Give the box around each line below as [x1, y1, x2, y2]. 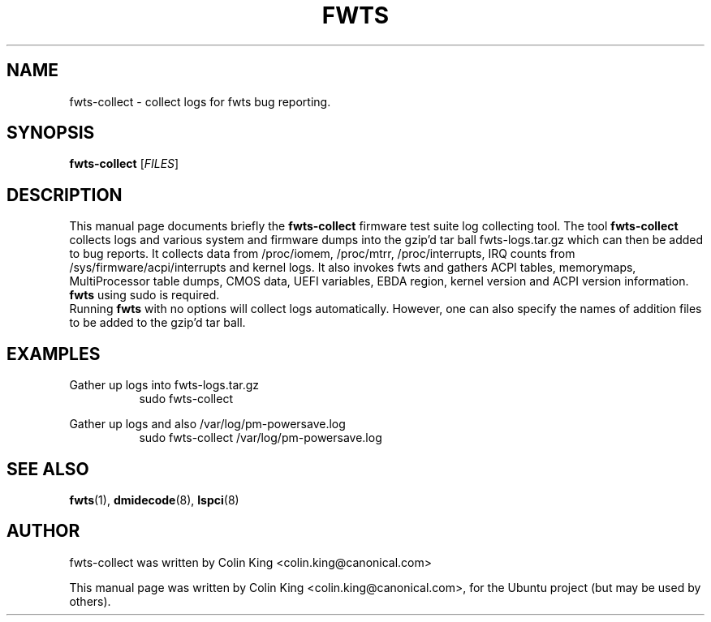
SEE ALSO [6, 458, 89, 479]
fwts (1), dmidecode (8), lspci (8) [69, 492, 239, 507]
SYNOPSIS [6, 122, 95, 144]
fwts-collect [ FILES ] [69, 157, 179, 171]
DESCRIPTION [6, 184, 123, 205]
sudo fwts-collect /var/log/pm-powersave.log [139, 431, 382, 445]
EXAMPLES [6, 343, 101, 364]
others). [69, 594, 111, 608]
